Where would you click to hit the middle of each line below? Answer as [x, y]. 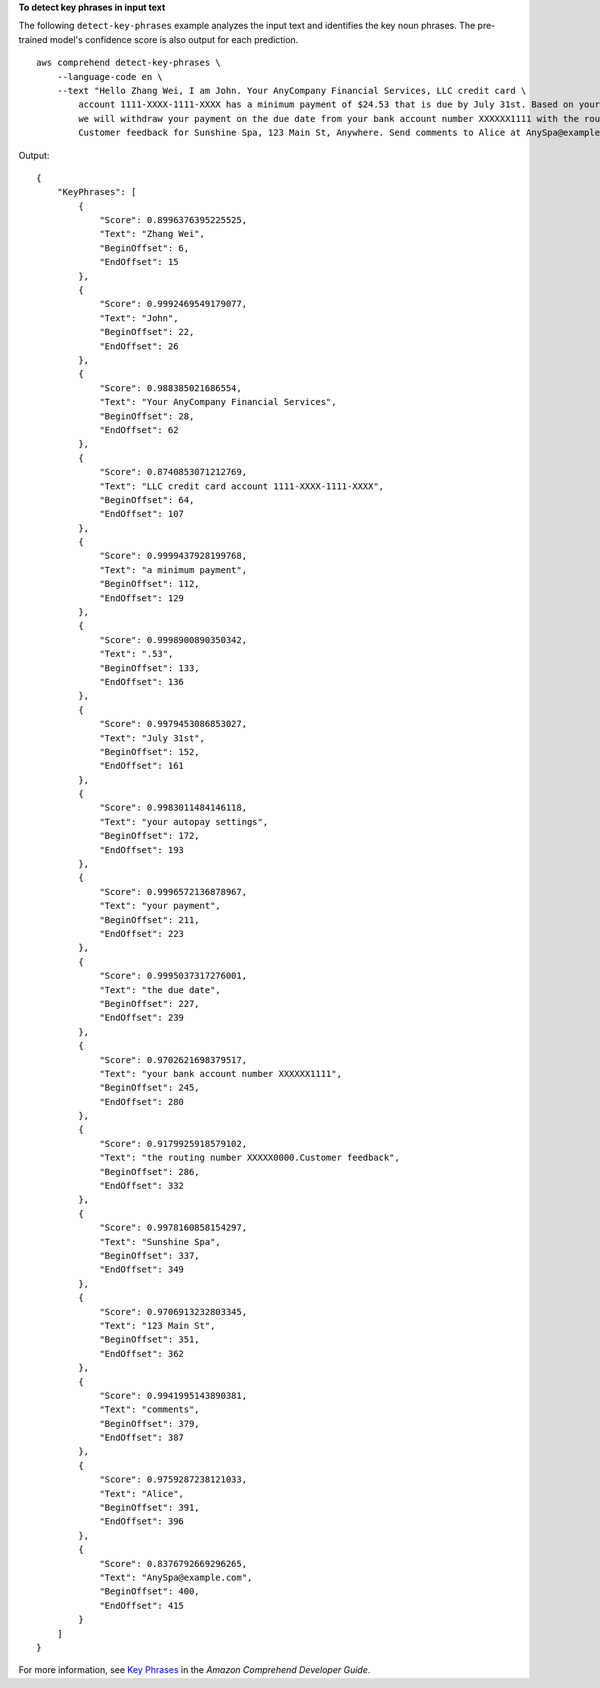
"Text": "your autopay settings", [184, 821]
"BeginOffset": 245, [149, 1088]
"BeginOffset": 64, [147, 499]
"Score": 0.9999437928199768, [173, 556]
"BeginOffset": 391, [149, 1508]
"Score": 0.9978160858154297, [173, 1228]
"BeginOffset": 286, [149, 1171]
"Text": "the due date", [160, 989]
